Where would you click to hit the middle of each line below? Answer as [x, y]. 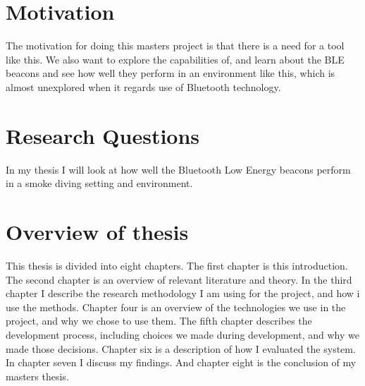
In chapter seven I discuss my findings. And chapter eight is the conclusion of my [181, 362]
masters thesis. [37, 376]
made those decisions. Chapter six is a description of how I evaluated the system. [181, 348]
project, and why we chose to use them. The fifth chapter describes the [159, 321]
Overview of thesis [97, 231]
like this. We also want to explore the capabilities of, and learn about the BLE [175, 59]
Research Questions [103, 135]
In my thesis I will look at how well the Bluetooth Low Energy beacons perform [178, 169]
